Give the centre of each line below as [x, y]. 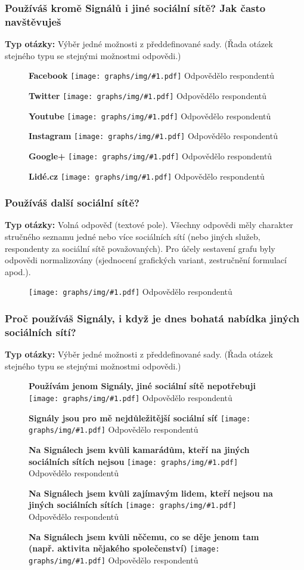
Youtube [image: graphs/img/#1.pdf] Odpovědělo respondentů [150, 115]
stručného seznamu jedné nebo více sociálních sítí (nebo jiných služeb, [133, 237]
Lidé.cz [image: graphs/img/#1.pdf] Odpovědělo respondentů [147, 176]
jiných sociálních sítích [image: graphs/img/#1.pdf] [133, 505]
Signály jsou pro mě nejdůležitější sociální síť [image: [140, 418]
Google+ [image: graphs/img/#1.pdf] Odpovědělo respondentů [151, 155]
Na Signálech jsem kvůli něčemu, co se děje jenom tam [144, 536]
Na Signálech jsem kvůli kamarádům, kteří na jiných [139, 449]
